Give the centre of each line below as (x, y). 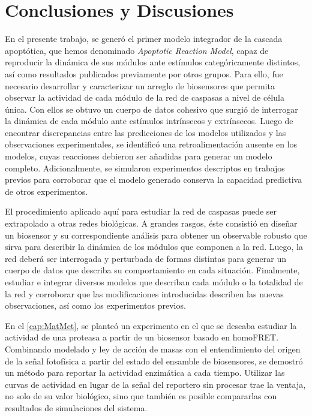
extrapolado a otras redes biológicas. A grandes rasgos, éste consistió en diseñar (151, 223)
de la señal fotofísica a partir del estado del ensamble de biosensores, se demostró (154, 361)
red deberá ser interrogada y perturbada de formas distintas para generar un (145, 258)
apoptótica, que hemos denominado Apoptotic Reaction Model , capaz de (137, 50)
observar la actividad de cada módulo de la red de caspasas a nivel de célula (145, 97)
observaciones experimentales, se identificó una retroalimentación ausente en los (151, 144)
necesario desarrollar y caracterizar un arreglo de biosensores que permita (140, 85)
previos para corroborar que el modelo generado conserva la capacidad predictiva (154, 180)
